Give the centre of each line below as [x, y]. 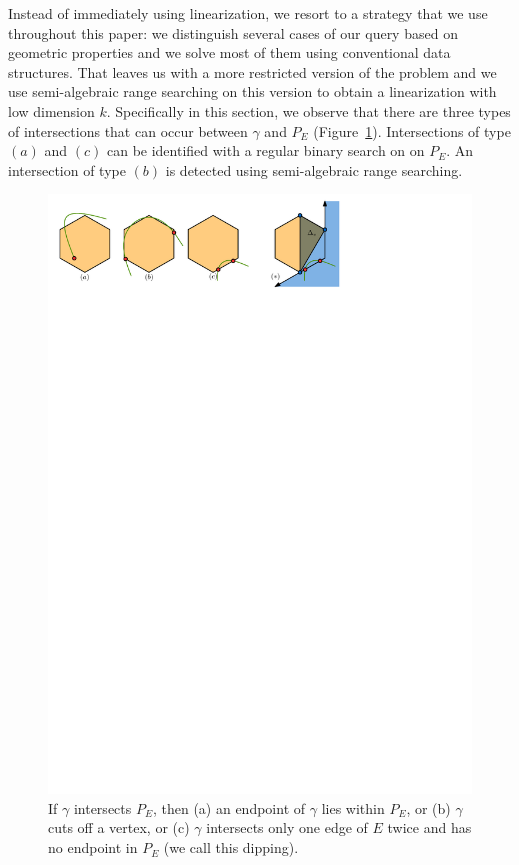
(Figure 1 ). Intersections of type [412, 130]
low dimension [51, 110]
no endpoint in [93, 847]
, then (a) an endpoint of [229, 807]
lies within [353, 807]
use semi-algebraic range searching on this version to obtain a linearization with [252, 91]
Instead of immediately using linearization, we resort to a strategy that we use [248, 13]
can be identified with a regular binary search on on [265, 150]
